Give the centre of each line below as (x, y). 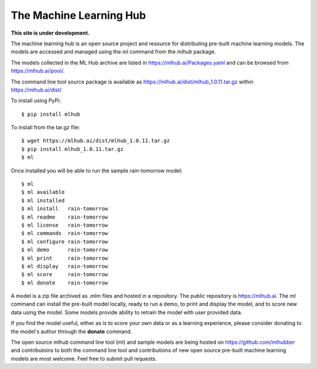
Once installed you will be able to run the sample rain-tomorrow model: (97, 170)
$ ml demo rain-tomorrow (65, 250)
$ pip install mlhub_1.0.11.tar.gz (72, 149)
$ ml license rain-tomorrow (65, 225)
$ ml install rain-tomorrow (65, 209)
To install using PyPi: (36, 100)
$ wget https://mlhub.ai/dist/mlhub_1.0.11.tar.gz (96, 141)
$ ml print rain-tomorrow (65, 258)
